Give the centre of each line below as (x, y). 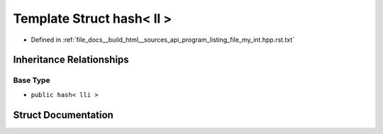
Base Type (32, 80)
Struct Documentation (63, 115)
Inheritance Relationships (71, 60)
